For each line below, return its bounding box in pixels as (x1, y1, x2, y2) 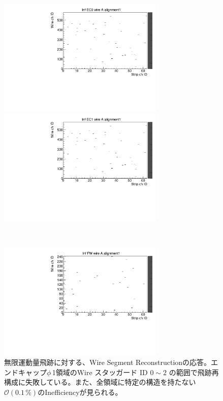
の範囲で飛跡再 (169, 366, 219, 377)
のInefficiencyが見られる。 (38, 387, 122, 397)
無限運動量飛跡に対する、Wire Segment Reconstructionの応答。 (4, 357, 211, 367)
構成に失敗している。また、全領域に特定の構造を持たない (4, 377, 196, 387)
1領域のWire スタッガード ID (52, 366, 148, 377)
